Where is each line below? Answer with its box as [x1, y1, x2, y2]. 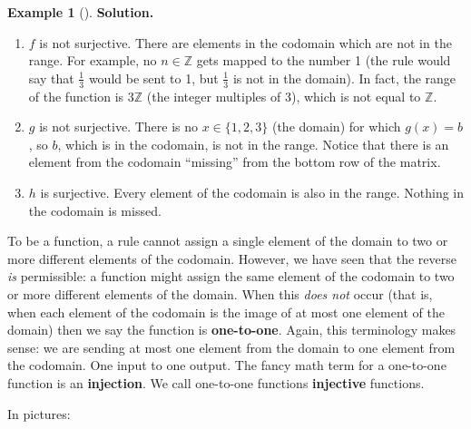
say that [28, 68, 74, 87]
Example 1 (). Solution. [7, 3, 154, 21]
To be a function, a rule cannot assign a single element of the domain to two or [7, 231, 448, 250]
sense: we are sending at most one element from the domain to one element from [7, 337, 456, 356]
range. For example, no [28, 51, 157, 70]
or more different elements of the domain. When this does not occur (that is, [7, 284, 433, 303]
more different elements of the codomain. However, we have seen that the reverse [7, 249, 456, 268]
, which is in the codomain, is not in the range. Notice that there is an [57, 134, 449, 153]
